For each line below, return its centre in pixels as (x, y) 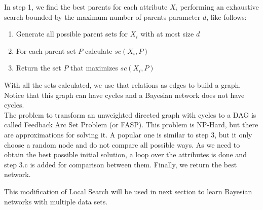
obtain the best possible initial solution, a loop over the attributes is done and (125, 154)
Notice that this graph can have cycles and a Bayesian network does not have (124, 95)
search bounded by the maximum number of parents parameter (102, 16)
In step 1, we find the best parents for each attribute (86, 7)
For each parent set (46, 50)
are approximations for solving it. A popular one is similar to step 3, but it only (128, 134)
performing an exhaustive (219, 7)
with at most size (167, 34)
